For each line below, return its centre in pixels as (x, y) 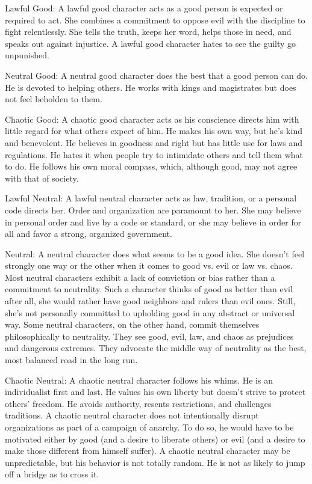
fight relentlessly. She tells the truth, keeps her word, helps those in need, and (148, 32)
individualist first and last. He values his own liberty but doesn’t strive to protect (155, 392)
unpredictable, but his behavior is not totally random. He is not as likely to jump (155, 462)
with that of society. (42, 178)
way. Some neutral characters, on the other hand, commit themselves (132, 324)
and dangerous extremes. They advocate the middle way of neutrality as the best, (156, 348)
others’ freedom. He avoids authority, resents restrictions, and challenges (138, 403)
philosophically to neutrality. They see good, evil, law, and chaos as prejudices (149, 336)
